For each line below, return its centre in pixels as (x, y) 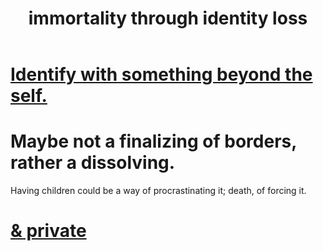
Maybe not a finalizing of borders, (153, 141)
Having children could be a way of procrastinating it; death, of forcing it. (158, 191)
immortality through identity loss (168, 18)
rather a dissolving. (93, 163)
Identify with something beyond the (161, 74)
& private (48, 231)
